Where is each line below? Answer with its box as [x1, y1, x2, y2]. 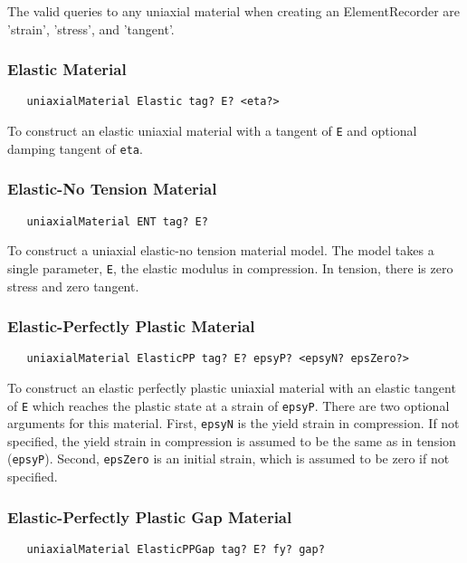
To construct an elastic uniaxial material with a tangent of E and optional [7, 121, 417, 140]
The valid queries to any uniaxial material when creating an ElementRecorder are [7, 2, 461, 20]
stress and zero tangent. [7, 276, 139, 295]
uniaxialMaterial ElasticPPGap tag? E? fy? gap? [26, 542, 325, 556]
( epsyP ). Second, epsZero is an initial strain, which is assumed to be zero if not [7, 449, 450, 468]
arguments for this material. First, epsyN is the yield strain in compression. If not [7, 414, 460, 433]
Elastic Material [7, 58, 127, 81]
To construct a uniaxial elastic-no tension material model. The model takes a [7, 241, 434, 260]
